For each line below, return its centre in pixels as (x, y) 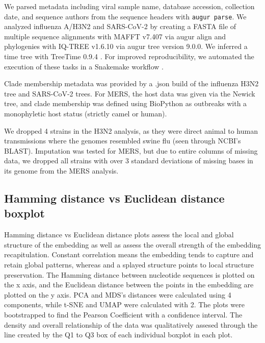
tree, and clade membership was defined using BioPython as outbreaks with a (126, 103)
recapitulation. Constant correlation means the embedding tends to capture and (129, 254)
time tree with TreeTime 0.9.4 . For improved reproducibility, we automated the (129, 56)
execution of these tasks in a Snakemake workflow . (84, 66)
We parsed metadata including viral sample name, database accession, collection (129, 6)
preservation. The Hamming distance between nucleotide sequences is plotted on (129, 274)
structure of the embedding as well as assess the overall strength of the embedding (132, 244)
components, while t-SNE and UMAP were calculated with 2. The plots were (124, 304)
